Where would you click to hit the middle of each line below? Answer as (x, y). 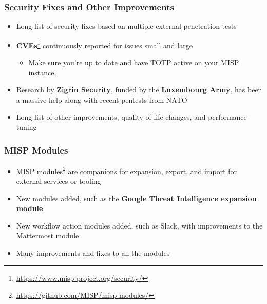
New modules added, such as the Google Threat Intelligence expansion (136, 198)
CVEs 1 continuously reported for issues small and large (104, 44)
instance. (42, 72)
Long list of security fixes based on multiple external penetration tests (126, 26)
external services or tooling (59, 181)
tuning (26, 127)
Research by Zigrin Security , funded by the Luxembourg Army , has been (139, 90)
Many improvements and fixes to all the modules (93, 253)
